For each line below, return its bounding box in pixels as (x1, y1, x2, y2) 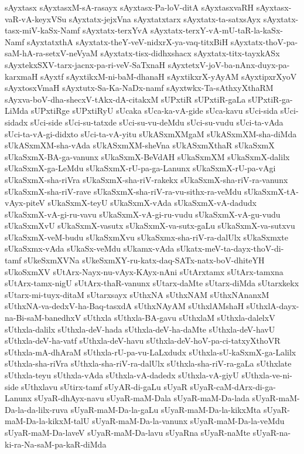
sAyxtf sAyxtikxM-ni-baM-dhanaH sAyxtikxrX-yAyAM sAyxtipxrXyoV (40, 70, 297, 82)
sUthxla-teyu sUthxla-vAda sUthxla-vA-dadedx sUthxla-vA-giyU (5, 369, 239, 381)
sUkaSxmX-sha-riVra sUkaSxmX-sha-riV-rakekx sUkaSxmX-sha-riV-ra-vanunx (5, 173, 288, 185)
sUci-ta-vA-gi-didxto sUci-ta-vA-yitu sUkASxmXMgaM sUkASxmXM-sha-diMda (5, 127, 297, 140)
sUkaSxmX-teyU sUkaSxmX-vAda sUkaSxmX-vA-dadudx (47, 196, 257, 209)
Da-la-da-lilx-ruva (5, 403, 68, 415)
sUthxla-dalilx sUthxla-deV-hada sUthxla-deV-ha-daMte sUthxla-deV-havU (5, 323, 275, 335)
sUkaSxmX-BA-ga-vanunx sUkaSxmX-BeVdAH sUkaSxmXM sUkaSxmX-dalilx (5, 150, 290, 162)
